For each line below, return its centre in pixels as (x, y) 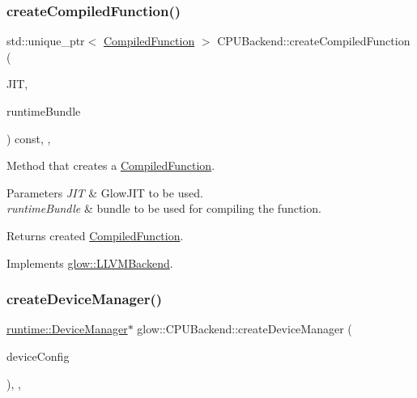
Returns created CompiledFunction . (95, 235)
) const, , (29, 138)
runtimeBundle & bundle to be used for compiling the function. (164, 208)
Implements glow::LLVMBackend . (90, 263)
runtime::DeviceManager (67, 329)
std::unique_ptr (46, 41)
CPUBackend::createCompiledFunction (314, 41)
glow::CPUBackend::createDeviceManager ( (245, 329)
